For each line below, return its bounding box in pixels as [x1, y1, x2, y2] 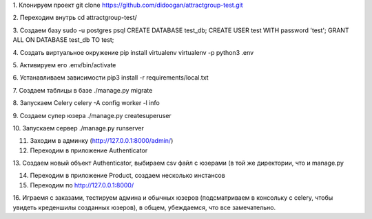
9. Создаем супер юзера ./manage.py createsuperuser [12, 111, 172, 119]
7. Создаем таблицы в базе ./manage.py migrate [12, 86, 153, 94]
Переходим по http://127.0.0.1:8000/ [30, 181, 134, 189]
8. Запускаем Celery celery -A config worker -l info [12, 99, 160, 107]
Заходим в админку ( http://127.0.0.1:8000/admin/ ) [30, 137, 174, 145]
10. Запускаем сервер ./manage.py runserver [12, 124, 145, 132]
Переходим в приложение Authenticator [30, 146, 148, 154]
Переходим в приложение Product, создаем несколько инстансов [30, 172, 225, 180]
